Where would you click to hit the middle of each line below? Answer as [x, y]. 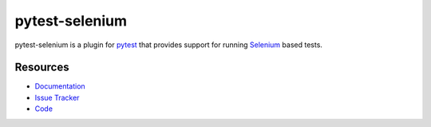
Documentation [60, 86]
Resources [42, 67]
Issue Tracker [57, 97]
